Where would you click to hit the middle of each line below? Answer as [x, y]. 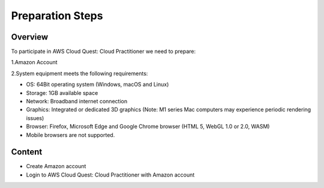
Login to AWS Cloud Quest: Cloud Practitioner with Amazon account [110, 175]
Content [27, 152]
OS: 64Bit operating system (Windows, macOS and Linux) [97, 85]
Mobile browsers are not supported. [70, 135]
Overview [30, 37]
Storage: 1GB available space [62, 92]
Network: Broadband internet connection [77, 102]
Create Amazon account [56, 166]
